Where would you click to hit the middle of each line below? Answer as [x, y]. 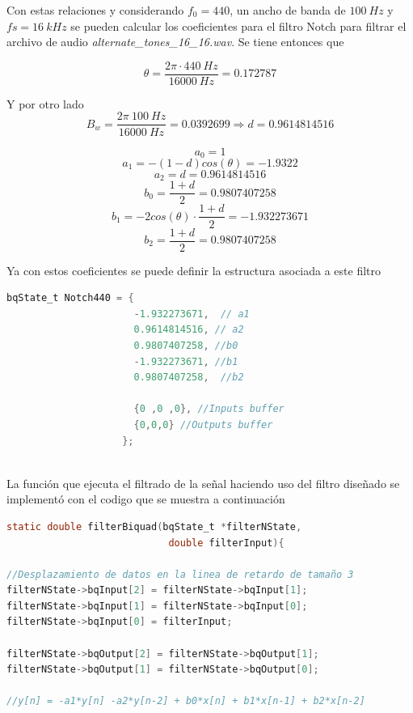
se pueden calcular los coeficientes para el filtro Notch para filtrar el [238, 25]
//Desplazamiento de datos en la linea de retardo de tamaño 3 [180, 574]
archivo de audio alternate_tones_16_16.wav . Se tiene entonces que [175, 42]
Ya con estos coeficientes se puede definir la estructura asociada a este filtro [194, 270]
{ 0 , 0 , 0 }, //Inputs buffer [209, 409]
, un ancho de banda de [288, 10]
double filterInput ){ [226, 543]
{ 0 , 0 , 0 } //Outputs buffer [203, 424]
